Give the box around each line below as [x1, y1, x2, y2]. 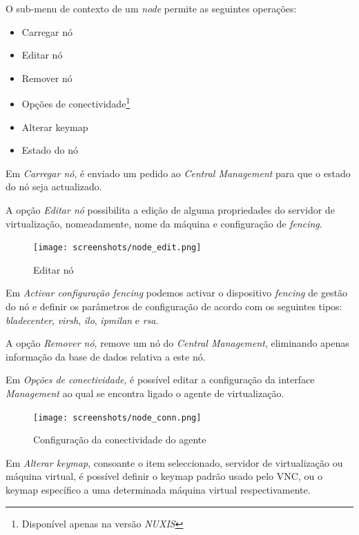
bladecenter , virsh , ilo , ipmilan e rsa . [6, 312, 159, 327]
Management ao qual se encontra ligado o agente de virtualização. [6, 386, 284, 400]
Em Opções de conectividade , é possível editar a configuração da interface [6, 372, 315, 387]
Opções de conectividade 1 [21, 94, 130, 111]
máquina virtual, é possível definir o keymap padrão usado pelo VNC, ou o [6, 469, 322, 483]
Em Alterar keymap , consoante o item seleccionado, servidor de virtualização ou [6, 455, 343, 470]
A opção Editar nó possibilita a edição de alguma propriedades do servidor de [6, 203, 335, 216]
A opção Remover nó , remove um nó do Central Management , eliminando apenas [6, 336, 349, 350]
